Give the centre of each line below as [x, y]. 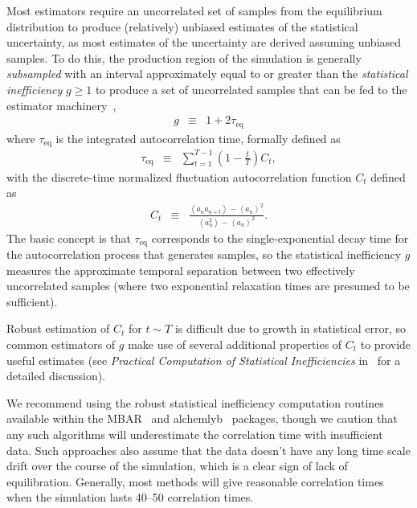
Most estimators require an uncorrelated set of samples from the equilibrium [194, 10]
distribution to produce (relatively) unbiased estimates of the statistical [182, 26]
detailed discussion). [56, 376]
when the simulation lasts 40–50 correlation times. [130, 497]
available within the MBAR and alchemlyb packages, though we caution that [202, 418]
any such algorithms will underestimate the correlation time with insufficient [195, 434]
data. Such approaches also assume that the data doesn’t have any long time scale [208, 450]
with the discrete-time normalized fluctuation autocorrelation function [179, 176]
